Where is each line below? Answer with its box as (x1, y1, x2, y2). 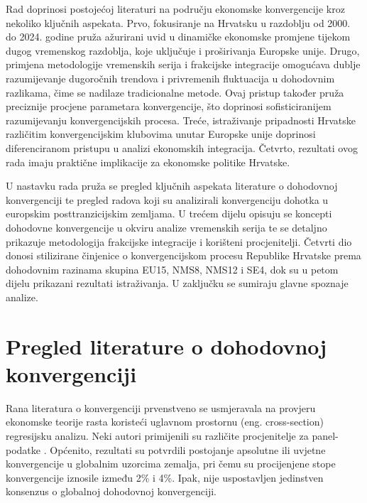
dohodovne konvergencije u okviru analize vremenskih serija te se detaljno (6, 220, 327, 234)
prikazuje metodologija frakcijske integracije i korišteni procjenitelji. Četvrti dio (6, 234, 352, 249)
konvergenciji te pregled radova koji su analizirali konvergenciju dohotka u (6, 192, 329, 207)
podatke (6, 442, 41, 457)
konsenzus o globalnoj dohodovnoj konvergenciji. (6, 484, 217, 499)
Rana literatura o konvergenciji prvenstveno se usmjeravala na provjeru (6, 400, 316, 415)
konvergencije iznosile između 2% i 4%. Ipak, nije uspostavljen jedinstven (6, 470, 324, 485)
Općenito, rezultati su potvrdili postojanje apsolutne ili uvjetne (50, 442, 326, 457)
